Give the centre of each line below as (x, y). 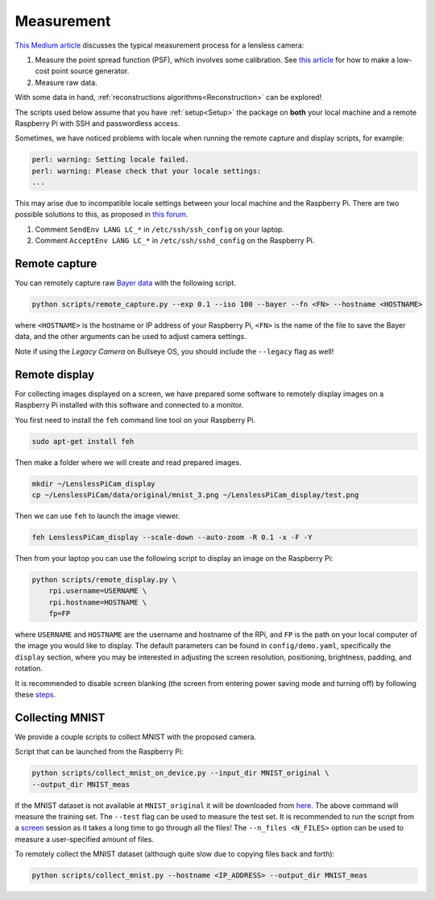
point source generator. (90, 71)
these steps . (35, 694)
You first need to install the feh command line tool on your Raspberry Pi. (135, 420)
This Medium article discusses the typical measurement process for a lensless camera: (159, 45)
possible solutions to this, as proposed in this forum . (101, 215)
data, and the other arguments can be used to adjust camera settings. (131, 337)
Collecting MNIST (60, 717)
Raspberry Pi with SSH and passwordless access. (97, 123)
